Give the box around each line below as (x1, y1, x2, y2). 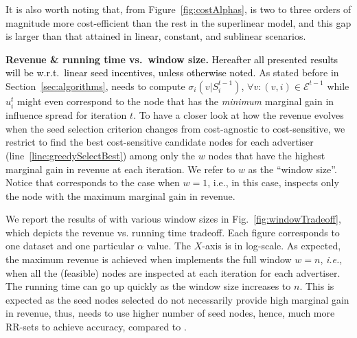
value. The (146, 238, 192, 253)
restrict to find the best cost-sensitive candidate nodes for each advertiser (5, 135, 314, 149)
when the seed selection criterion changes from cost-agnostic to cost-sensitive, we (5, 121, 345, 135)
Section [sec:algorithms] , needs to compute (5, 78, 185, 93)
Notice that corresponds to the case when (5, 175, 180, 190)
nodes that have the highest (208, 148, 325, 162)
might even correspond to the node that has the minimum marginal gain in (17, 93, 334, 108)
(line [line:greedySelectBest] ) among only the (5, 148, 196, 162)
